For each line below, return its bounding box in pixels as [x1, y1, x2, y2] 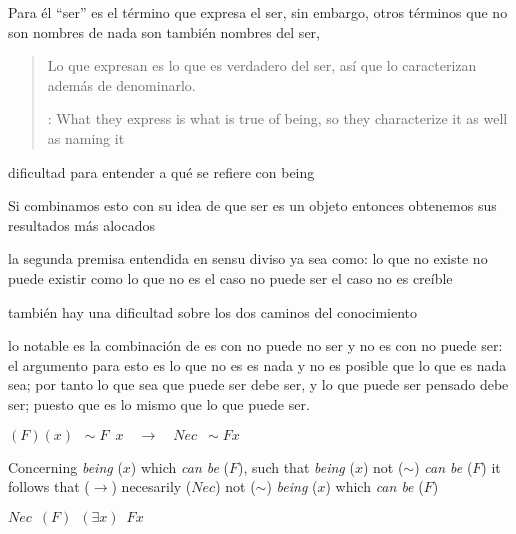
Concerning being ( [8, 456, 123, 477]
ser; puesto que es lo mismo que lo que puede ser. [8, 393, 310, 414]
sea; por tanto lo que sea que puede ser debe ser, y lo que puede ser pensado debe [8, 374, 509, 395]
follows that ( [8, 476, 90, 497]
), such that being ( [238, 456, 355, 477]
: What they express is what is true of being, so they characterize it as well [47, 108, 508, 129]
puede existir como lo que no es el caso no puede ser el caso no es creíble [8, 267, 453, 288]
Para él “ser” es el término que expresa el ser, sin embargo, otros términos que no [8, 2, 508, 22]
